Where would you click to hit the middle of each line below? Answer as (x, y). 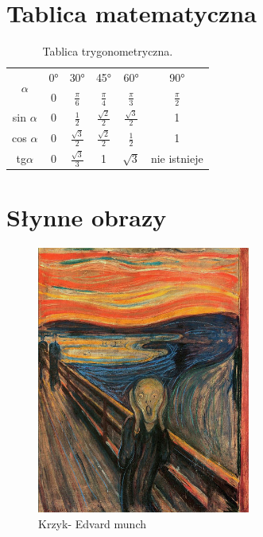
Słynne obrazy (87, 216)
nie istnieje (177, 158)
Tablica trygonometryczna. (108, 51)
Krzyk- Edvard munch (93, 523)
